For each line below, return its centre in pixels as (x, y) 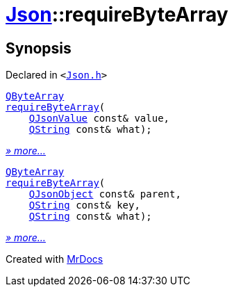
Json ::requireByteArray (117, 15)
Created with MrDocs (55, 259)
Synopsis (39, 48)
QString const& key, (84, 205)
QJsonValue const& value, (99, 119)
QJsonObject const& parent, (105, 194)
